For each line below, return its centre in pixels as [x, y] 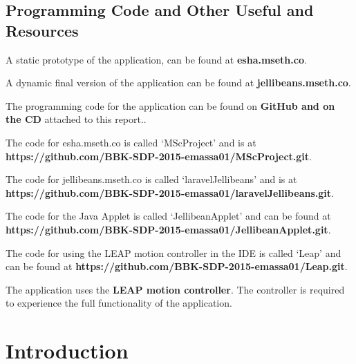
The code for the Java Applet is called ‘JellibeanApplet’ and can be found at [168, 216]
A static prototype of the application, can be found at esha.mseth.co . [156, 59]
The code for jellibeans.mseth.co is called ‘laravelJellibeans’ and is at [151, 179]
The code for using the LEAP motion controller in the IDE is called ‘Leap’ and [174, 252]
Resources [42, 30]
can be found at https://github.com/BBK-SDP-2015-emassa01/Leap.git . [177, 266]
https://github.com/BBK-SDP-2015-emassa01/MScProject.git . [159, 156]
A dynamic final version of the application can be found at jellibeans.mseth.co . [178, 83]
